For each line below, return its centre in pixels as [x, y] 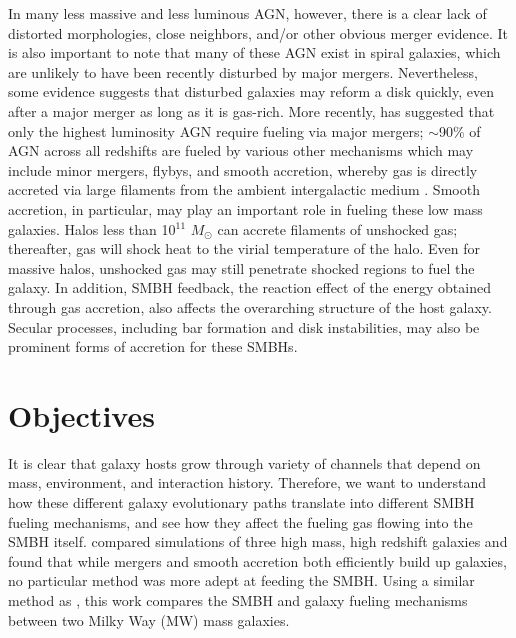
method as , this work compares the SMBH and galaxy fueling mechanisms [238, 599]
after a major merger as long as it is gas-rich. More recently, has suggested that [251, 110]
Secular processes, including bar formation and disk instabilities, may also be [244, 326]
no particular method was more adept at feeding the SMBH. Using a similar [241, 580]
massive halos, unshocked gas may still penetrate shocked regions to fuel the [241, 267]
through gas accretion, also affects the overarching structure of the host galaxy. [250, 306]
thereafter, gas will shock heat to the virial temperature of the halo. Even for [244, 248]
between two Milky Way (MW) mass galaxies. [149, 619]
